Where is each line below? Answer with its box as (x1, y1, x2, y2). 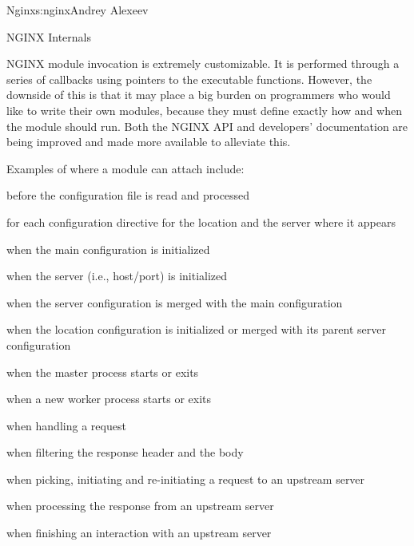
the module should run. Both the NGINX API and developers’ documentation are (6, 117, 408, 134)
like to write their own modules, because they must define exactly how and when (6, 101, 402, 118)
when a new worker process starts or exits (6, 390, 212, 407)
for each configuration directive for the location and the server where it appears (6, 213, 396, 230)
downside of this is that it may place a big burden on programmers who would (6, 86, 391, 103)
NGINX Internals (6, 28, 91, 45)
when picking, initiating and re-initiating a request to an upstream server (6, 470, 365, 487)
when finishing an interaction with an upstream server (6, 524, 272, 541)
